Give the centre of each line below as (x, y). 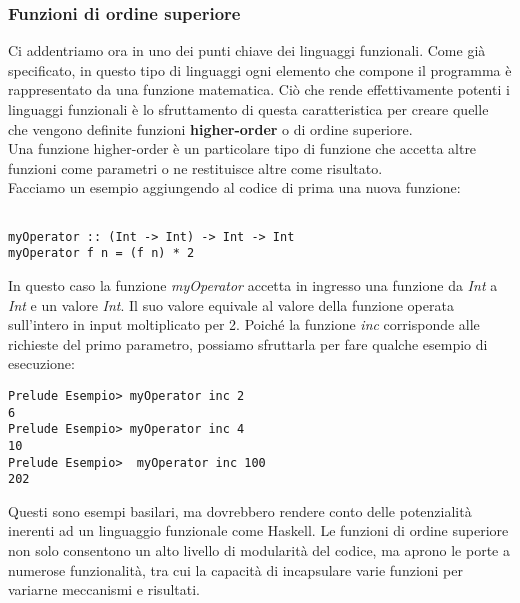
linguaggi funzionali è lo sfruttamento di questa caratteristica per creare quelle (248, 109)
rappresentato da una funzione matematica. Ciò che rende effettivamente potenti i (259, 89)
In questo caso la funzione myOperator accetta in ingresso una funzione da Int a (253, 284)
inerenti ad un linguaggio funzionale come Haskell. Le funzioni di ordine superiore (258, 530)
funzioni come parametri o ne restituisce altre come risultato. (195, 167)
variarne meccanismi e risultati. (104, 589)
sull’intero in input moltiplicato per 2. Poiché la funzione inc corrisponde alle (244, 324)
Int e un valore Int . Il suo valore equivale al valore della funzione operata (231, 304)
